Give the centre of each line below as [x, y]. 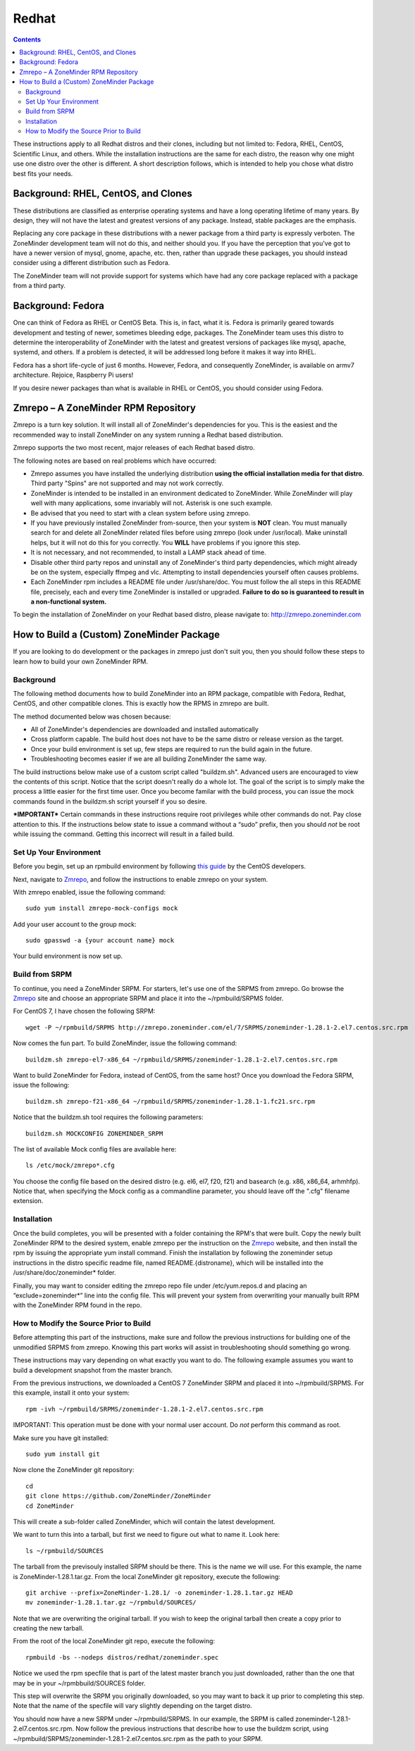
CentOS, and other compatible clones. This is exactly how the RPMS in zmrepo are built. [141, 704]
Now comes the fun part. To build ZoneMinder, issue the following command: [125, 1043]
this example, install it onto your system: [71, 1393]
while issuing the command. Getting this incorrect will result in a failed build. [124, 834]
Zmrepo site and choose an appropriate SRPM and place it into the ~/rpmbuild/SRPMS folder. [148, 998]
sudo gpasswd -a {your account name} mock [100, 941]
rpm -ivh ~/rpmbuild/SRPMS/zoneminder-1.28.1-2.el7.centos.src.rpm [144, 1409]
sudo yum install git [63, 1454]
